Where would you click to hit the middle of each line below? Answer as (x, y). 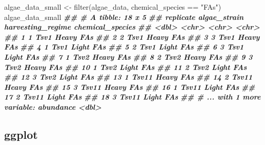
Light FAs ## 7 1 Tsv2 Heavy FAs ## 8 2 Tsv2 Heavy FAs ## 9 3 (128, 56)
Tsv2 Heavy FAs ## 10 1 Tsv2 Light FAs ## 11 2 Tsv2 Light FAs (126, 67)
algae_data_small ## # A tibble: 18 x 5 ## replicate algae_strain (124, 17)
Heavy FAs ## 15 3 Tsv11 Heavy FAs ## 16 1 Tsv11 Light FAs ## (130, 87)
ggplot (21, 134)
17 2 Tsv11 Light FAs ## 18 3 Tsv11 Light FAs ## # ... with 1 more (132, 97)
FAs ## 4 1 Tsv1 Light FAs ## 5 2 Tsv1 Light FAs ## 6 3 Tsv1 (124, 47)
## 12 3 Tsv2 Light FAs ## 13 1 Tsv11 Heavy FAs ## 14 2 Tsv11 (128, 77)
